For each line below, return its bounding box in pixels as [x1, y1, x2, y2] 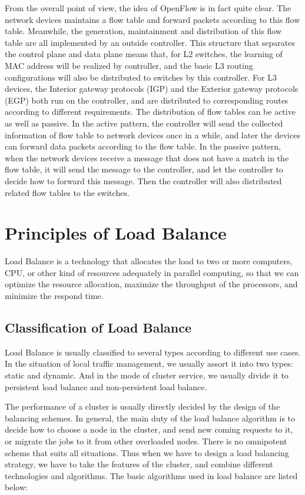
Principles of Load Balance [5, 221, 227, 245]
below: [5, 481, 28, 493]
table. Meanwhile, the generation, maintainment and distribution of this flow [5, 25, 282, 37]
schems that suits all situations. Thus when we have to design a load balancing [5, 446, 289, 459]
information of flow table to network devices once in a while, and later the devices [5, 128, 300, 141]
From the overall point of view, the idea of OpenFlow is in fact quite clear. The [5, 2, 291, 14]
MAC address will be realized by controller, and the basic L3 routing [5, 59, 253, 71]
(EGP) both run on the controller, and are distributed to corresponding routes [5, 94, 289, 106]
